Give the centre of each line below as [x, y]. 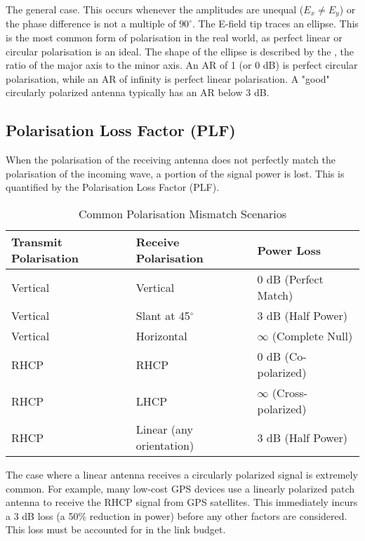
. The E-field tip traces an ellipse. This [275, 24]
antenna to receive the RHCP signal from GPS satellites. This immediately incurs [182, 502]
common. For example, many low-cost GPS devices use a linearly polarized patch [180, 488]
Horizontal [161, 336]
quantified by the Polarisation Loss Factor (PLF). [113, 187]
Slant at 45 [163, 315]
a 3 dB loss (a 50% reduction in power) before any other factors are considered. [177, 515]
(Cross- [290, 393]
